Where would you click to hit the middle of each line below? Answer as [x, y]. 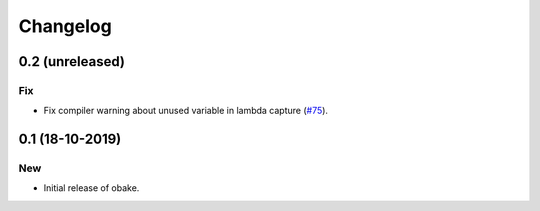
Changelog [65, 26]
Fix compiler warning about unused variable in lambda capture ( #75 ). [186, 111]
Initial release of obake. [91, 188]
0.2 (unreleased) [71, 61]
